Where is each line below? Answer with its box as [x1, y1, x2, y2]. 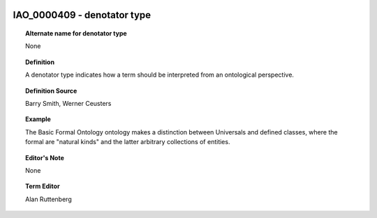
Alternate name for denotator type [25, 29, 127, 38]
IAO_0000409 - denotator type [13, 9, 151, 21]
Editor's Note [25, 153, 64, 162]
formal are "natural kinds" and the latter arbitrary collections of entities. [25, 138, 230, 146]
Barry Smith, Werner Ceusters [25, 99, 112, 107]
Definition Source [25, 86, 77, 95]
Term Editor [25, 182, 60, 191]
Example [25, 115, 52, 123]
